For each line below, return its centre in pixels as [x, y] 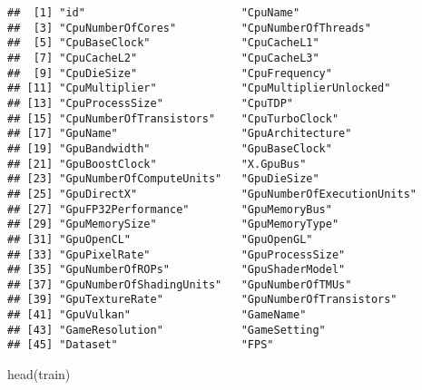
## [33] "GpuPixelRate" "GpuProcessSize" [177, 254]
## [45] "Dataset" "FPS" [141, 345]
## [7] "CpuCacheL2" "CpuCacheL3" [163, 58]
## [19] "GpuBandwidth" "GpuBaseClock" [170, 148]
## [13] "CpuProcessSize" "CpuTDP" [150, 103]
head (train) [39, 374]
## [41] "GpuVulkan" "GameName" [157, 315]
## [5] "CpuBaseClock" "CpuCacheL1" [163, 43]
